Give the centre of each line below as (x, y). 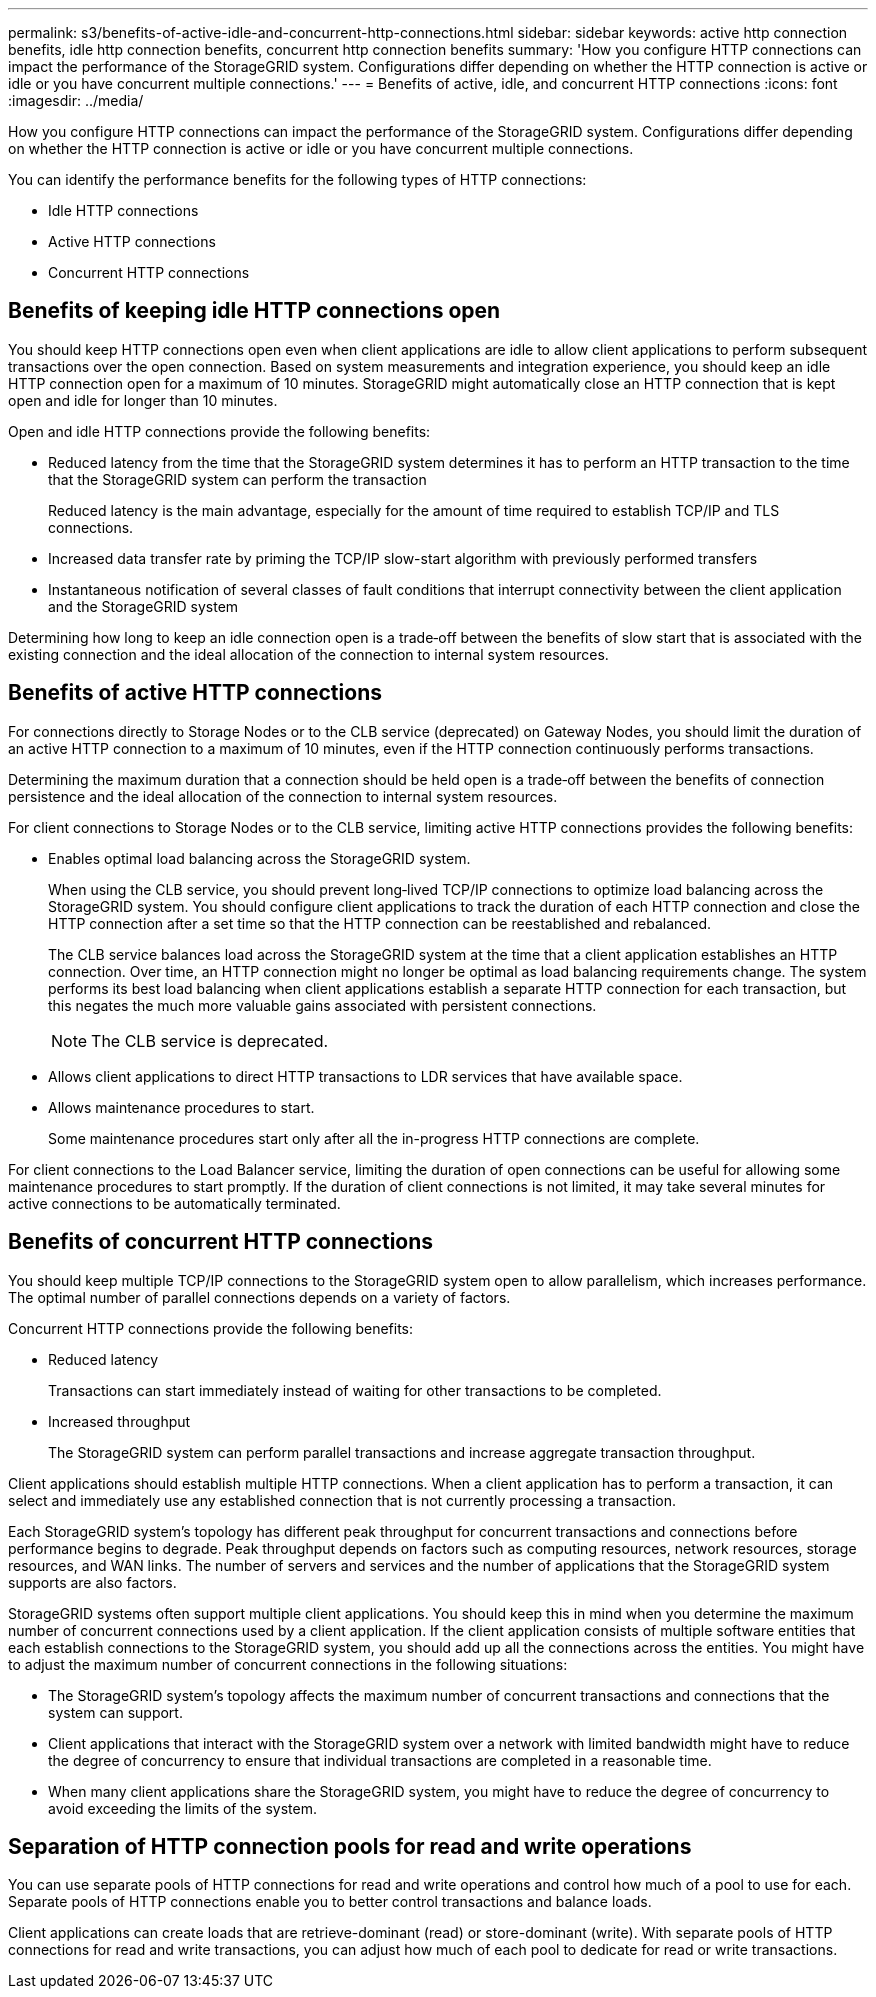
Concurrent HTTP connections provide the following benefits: (211, 1328)
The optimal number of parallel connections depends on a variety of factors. (259, 1297)
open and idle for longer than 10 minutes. (143, 400)
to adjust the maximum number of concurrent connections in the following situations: (288, 1664)
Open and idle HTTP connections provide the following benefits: (219, 431)
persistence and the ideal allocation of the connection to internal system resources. (283, 796)
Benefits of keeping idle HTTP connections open (254, 311)
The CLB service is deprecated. (210, 1040)
